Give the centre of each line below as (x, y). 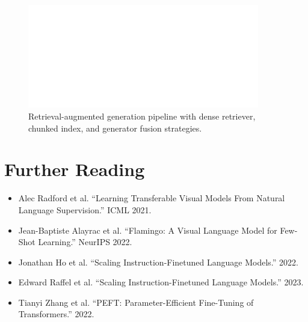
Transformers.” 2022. (56, 314)
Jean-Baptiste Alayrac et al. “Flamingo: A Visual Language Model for (148, 230)
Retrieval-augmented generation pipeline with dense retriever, (142, 116)
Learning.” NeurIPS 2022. (85, 242)
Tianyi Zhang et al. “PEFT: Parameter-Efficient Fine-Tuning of (136, 302)
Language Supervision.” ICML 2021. (85, 209)
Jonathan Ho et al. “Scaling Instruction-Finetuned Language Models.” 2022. (158, 262)
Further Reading (75, 169)
